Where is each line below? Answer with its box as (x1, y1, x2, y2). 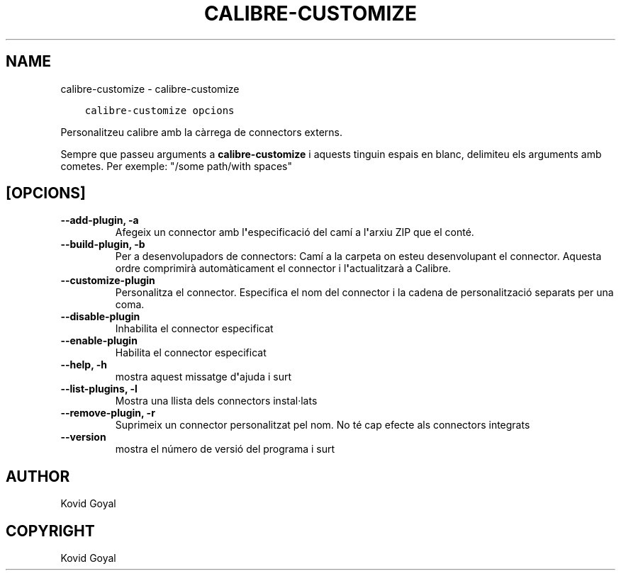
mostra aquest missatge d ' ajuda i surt (115, 371, 291, 383)
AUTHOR (6, 467, 70, 485)
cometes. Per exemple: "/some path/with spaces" (60, 159, 292, 172)
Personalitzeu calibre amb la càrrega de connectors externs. (60, 125, 343, 138)
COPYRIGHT (6, 521, 95, 540)
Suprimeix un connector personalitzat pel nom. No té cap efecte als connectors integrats (115, 419, 530, 431)
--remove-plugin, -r (60, 407, 155, 419)
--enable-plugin (60, 334, 138, 347)
